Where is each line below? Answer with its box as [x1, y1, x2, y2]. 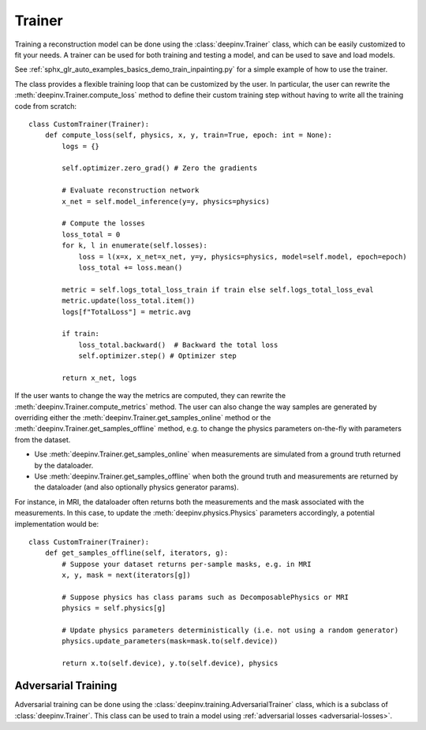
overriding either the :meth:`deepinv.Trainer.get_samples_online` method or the [14, 413, 271, 423]
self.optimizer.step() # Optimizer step [78, 352, 237, 360]
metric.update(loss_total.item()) [62, 296, 196, 305]
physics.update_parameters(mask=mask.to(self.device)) [62, 637, 278, 646]
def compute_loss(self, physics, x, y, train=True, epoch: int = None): [44, 131, 333, 140]
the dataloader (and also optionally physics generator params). [34, 482, 239, 492]
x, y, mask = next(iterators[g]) [62, 571, 191, 579]
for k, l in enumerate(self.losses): [62, 241, 208, 250]
